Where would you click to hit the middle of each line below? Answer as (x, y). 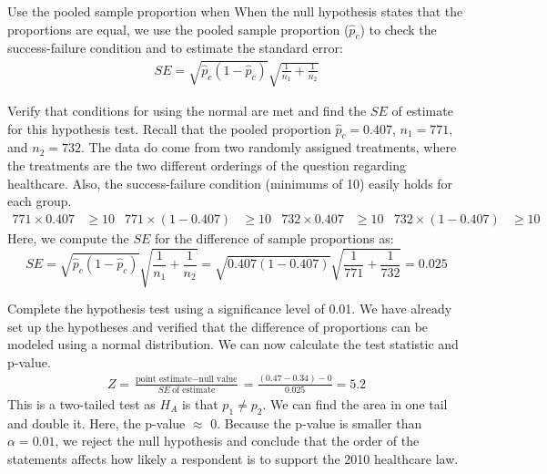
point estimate (164, 380)
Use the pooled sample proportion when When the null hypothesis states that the (235, 11)
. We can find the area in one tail (355, 404)
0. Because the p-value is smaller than (316, 422)
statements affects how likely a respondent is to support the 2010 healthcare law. (233, 459)
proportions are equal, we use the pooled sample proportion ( (178, 29)
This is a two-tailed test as (81, 404)
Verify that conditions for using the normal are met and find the (187, 111)
